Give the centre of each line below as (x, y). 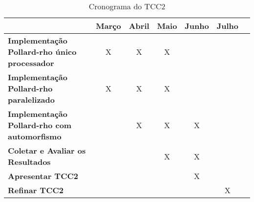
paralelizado (31, 100)
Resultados (29, 162)
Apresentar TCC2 (43, 176)
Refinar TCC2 (36, 190)
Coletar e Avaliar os (47, 150)
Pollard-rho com (40, 125)
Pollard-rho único (42, 52)
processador (31, 63)
